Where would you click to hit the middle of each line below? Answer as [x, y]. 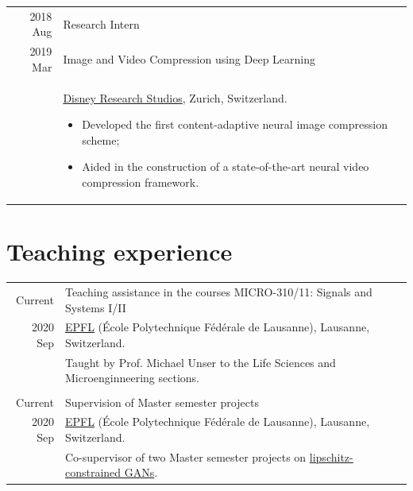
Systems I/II [95, 307]
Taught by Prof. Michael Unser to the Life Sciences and [200, 362]
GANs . [141, 472]
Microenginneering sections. [132, 378]
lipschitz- [331, 456]
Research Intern [101, 23]
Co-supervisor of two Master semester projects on [185, 456]
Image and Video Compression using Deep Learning [189, 58]
